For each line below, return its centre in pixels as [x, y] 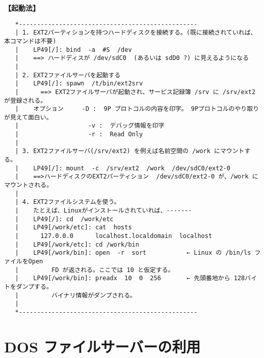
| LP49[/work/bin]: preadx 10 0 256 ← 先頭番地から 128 [130, 278]
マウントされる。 [29, 185]
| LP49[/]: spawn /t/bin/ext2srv [79, 84]
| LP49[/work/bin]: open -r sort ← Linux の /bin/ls [133, 253]
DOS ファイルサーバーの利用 [102, 346]
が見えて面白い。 [28, 117]
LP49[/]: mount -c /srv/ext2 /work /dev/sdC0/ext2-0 [132, 168]
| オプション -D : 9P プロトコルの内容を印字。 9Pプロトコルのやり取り [137, 109]
